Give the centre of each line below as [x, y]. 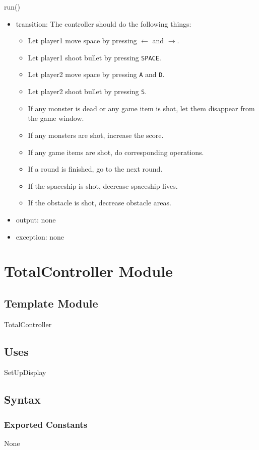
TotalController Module [88, 271]
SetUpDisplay [25, 372]
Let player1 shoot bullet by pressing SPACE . [94, 57]
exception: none [40, 236]
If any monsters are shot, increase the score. [96, 135]
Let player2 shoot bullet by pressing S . [87, 91]
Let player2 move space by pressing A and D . [96, 74]
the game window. [56, 118]
